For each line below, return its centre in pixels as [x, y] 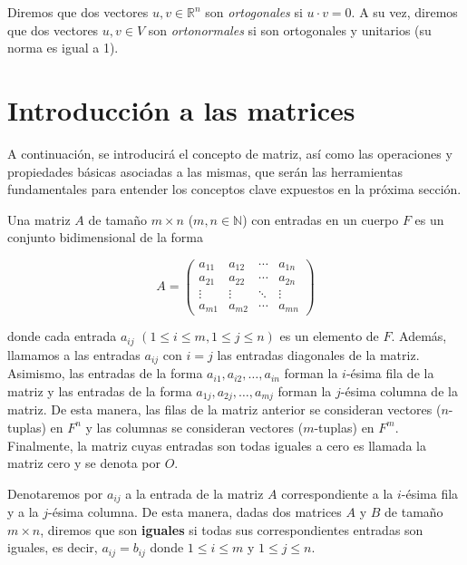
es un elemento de [329, 336]
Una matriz [39, 219]
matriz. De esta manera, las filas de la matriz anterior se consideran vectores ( [224, 409]
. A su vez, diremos [404, 12]
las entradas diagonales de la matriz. [318, 354]
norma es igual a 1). [63, 48]
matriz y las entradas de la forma [100, 390]
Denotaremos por [55, 493]
